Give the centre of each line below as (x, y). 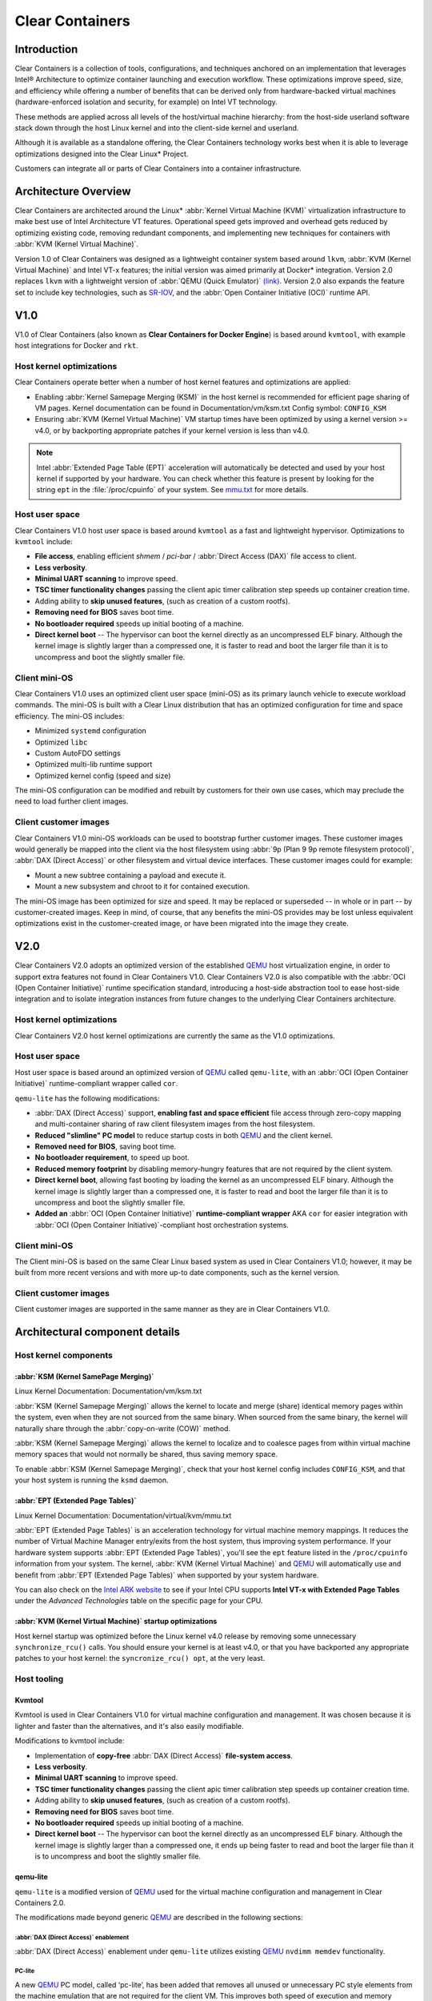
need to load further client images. (72, 801)
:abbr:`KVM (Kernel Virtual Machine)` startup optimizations (116, 1622)
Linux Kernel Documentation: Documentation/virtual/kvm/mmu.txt (123, 1515)
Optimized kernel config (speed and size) (103, 776)
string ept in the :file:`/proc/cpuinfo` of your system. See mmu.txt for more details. (172, 490)
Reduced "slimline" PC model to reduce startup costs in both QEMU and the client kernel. (184, 1135)
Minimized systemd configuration (91, 731)
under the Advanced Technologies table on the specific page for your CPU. (139, 1601)
